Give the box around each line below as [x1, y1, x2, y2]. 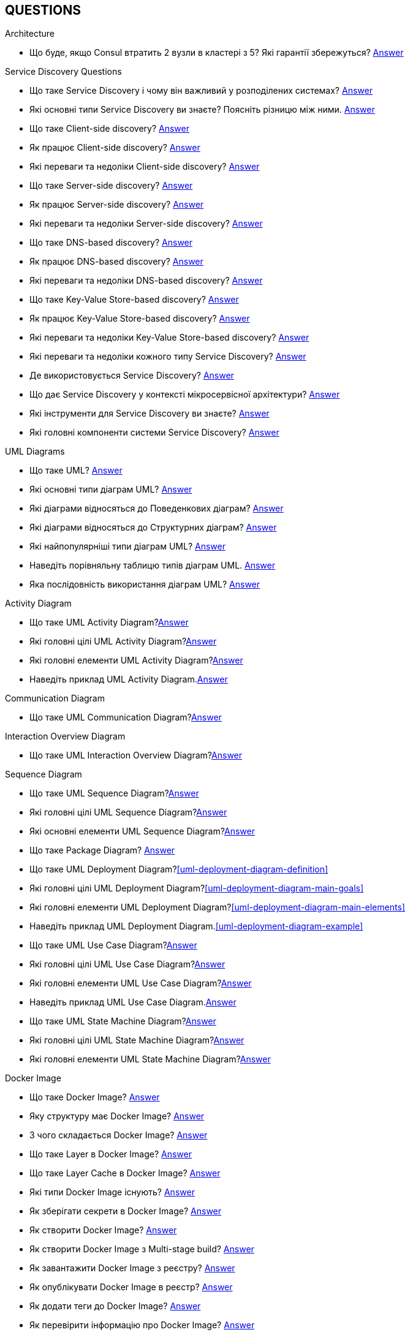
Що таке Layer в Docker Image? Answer [29, 1149, 192, 1160]
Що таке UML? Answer [29, 465, 123, 476]
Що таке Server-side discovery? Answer [29, 180, 193, 191]
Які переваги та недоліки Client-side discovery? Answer [29, 161, 260, 172]
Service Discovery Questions [5, 66, 122, 77]
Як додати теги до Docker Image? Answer [29, 1301, 201, 1312]
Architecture [5, 28, 55, 39]
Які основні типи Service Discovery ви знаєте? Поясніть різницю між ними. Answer [29, 104, 375, 115]
